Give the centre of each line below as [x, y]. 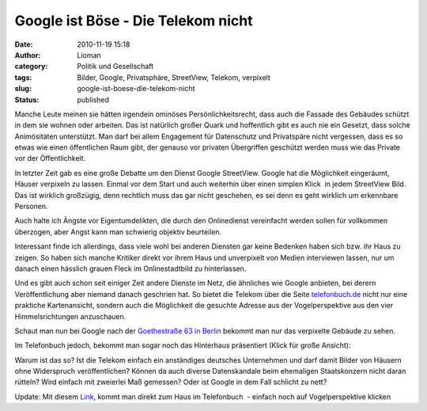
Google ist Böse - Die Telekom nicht [134, 21]
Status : [27, 100]
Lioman [89, 55]
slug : [23, 89]
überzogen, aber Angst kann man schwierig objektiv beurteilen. [118, 232]
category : [31, 67]
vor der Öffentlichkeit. [50, 158]
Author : [28, 55]
